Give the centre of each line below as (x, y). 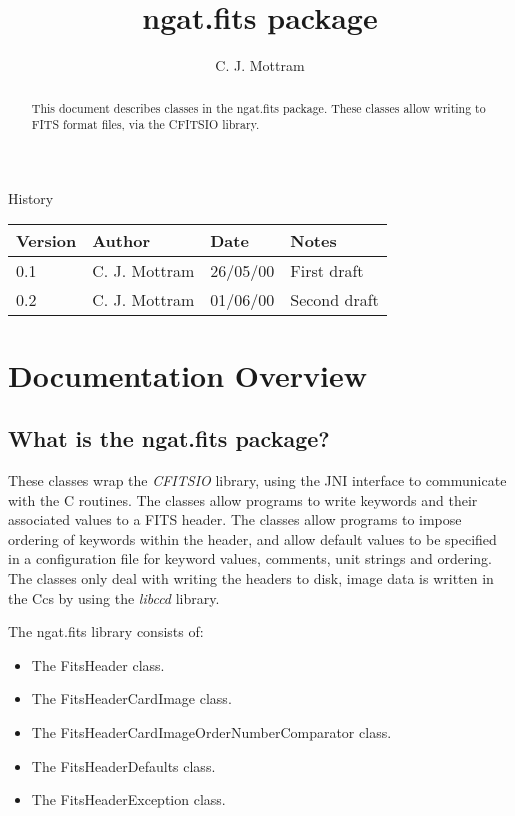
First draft (327, 271)
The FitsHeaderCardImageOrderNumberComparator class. (211, 731)
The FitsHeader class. (98, 664)
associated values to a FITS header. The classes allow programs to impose (235, 519)
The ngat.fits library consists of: (106, 631)
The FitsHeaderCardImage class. (131, 698)
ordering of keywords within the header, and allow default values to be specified (252, 538)
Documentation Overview (188, 374)
